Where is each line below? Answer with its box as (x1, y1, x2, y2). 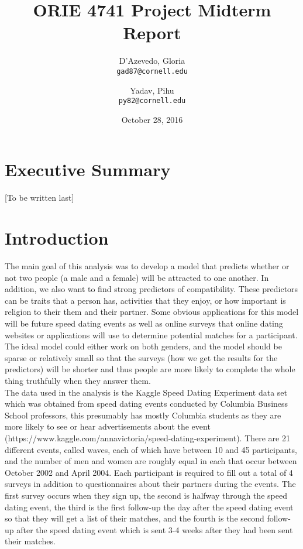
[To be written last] (5, 191, 74, 204)
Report (123, 20, 181, 44)
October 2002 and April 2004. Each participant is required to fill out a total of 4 (5, 466, 293, 478)
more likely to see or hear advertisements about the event (5, 420, 211, 433)
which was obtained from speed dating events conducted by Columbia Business (5, 397, 288, 410)
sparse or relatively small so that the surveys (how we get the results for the (5, 351, 278, 363)
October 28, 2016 (121, 113, 183, 125)
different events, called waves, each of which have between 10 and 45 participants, (5, 443, 297, 455)
